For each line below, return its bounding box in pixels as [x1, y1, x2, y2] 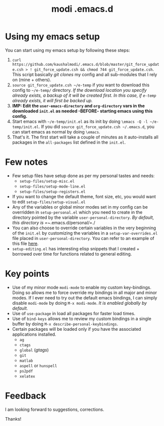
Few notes [5, 157, 48, 168]
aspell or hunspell [19, 362, 57, 369]
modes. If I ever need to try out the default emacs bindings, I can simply [12, 294, 158, 300]
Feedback [5, 390, 47, 401]
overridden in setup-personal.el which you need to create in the [12, 209, 143, 215]
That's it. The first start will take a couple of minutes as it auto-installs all [12, 134, 159, 140]
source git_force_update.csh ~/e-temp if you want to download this [12, 82, 150, 88]
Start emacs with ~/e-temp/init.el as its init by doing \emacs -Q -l [12, 118, 148, 124]
